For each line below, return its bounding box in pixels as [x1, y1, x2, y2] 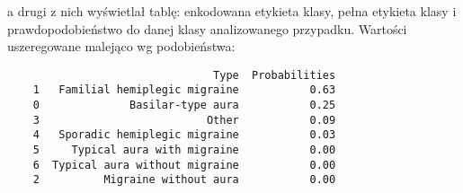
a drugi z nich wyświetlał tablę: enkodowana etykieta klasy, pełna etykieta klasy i [7, 2, 457, 20]
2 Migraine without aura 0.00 [32, 173, 336, 187]
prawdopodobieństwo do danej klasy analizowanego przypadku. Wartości [7, 19, 407, 38]
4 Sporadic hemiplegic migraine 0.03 [32, 128, 336, 142]
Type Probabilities [213, 68, 336, 82]
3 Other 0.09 [32, 113, 336, 127]
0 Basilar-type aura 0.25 [32, 99, 336, 112]
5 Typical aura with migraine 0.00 [32, 144, 336, 157]
